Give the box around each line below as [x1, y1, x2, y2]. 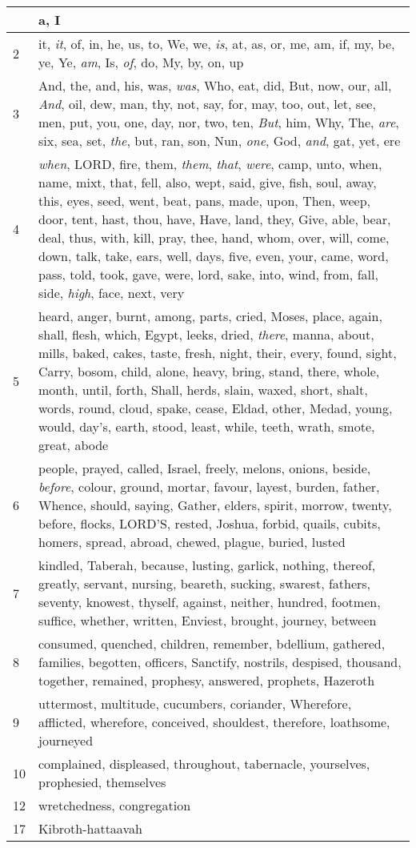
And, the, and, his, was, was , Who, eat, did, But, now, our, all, [38, 76, 392, 94]
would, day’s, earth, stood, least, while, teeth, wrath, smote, [38, 417, 375, 436]
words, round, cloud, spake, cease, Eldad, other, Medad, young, [38, 399, 393, 417]
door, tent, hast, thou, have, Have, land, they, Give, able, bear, [38, 210, 391, 228]
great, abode [38, 436, 109, 454]
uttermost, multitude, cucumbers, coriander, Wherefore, [38, 694, 352, 713]
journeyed [38, 731, 94, 750]
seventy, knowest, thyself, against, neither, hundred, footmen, [38, 593, 381, 611]
